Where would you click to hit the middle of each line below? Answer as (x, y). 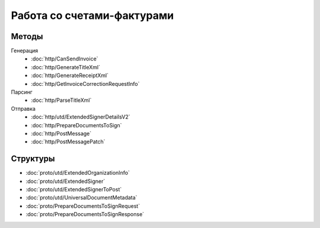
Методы (27, 36)
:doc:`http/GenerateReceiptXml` (70, 76)
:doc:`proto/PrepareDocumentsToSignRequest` (83, 206)
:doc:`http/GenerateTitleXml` (66, 67)
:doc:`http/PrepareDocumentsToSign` (76, 125)
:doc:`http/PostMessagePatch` (68, 142)
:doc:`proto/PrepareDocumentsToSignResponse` (85, 214)
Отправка (23, 108)
